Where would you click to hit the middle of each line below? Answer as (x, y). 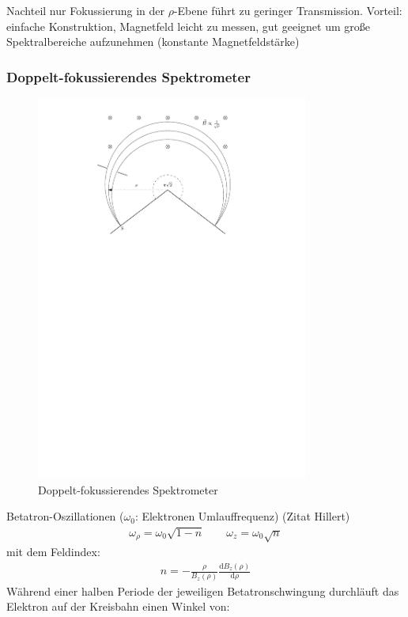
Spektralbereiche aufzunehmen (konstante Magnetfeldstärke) (153, 42)
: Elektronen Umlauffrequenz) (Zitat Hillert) (242, 516)
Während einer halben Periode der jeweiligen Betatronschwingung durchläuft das (203, 591)
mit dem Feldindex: (53, 552)
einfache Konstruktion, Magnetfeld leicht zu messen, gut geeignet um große (188, 26)
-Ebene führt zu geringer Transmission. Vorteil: (288, 10)
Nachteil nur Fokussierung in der (85, 10)
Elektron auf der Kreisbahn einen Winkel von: (118, 606)
